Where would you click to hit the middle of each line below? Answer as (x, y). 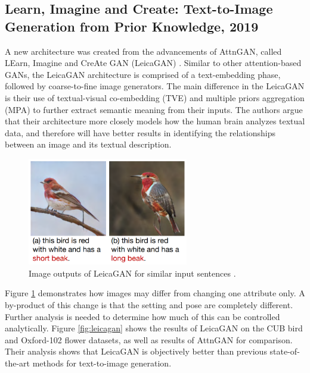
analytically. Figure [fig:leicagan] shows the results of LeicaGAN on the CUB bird (154, 328)
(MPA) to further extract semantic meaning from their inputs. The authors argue (154, 109)
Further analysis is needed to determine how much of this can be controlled (142, 316)
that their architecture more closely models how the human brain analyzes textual (155, 121)
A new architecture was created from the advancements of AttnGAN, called (143, 51)
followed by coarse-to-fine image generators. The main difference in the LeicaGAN (155, 86)
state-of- (285, 351)
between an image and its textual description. (88, 144)
